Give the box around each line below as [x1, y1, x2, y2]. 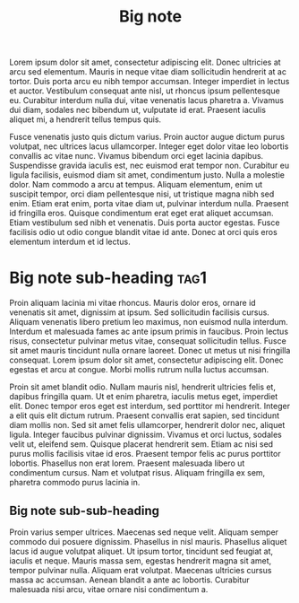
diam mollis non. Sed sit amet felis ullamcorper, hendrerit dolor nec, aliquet [9, 420, 286, 431]
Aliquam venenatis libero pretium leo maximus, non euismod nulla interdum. [9, 317, 288, 328]
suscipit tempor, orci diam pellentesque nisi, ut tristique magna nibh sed [9, 188, 275, 199]
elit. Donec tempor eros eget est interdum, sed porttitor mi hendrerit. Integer [9, 401, 291, 412]
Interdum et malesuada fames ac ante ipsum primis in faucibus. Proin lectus [9, 326, 289, 337]
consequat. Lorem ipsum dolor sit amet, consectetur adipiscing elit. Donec [9, 354, 284, 365]
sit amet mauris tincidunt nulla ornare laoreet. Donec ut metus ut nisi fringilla [9, 345, 291, 356]
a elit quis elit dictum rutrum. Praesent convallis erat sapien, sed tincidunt [9, 410, 280, 421]
